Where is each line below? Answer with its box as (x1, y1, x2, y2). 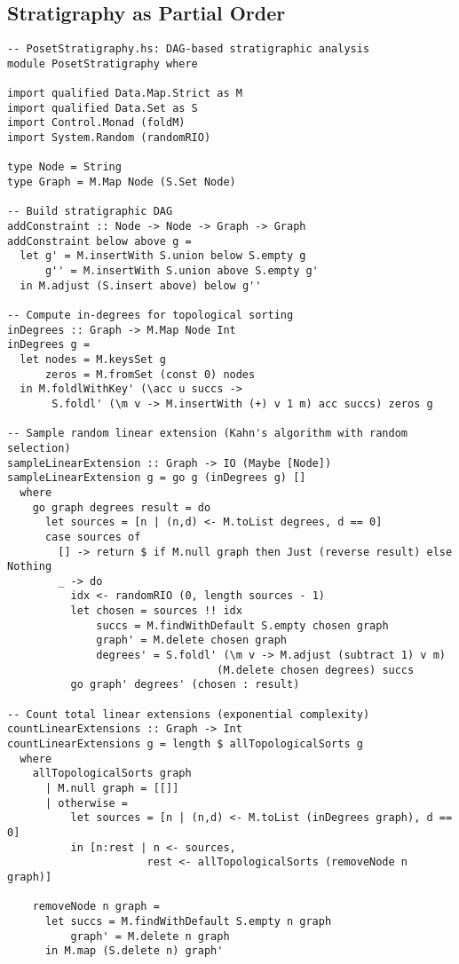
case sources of (44, 530, 141, 543)
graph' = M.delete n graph (70, 929, 230, 943)
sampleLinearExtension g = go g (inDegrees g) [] (7, 471, 306, 485)
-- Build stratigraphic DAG (7, 205, 173, 218)
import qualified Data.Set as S (7, 101, 198, 115)
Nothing (7, 560, 52, 573)
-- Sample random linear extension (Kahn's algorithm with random (7, 427, 408, 440)
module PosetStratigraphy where (7, 57, 198, 70)
